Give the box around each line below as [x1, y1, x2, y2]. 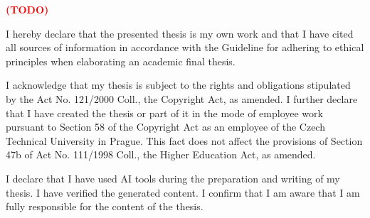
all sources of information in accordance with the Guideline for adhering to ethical [6, 40, 364, 55]
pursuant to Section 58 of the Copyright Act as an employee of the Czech [6, 119, 325, 134]
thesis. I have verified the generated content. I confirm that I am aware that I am [6, 185, 360, 200]
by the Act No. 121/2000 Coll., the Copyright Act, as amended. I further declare [6, 91, 358, 106]
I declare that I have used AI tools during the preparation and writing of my [6, 170, 340, 185]
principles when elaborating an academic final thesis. [6, 53, 236, 68]
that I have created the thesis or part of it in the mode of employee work [6, 105, 323, 120]
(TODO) [6, 2, 49, 16]
